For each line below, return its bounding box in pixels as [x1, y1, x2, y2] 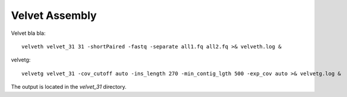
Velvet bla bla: [11, 30, 46, 37]
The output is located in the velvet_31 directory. [11, 83, 127, 90]
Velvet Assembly [11, 9, 97, 22]
